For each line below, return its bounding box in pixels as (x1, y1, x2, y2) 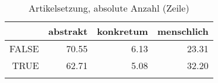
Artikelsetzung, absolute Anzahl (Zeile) (28, 1, 189, 15)
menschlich (157, 24, 209, 38)
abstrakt (48, 24, 88, 38)
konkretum (97, 24, 148, 38)
